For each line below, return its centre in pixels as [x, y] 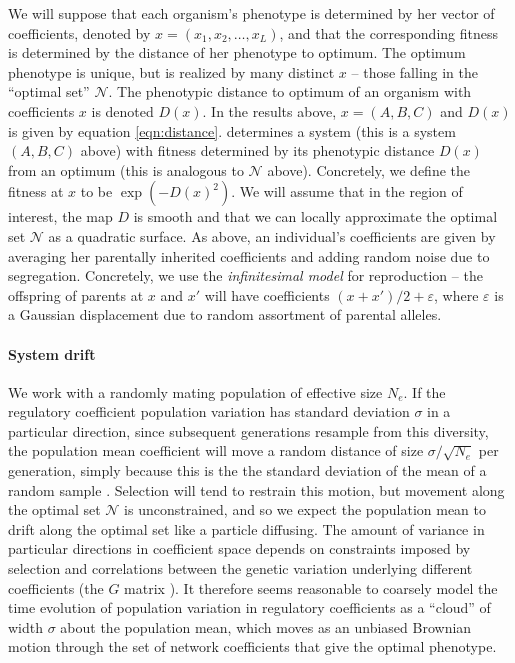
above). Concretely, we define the [369, 169]
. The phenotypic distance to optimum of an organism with [290, 91]
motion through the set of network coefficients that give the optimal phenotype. [252, 646]
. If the [424, 391]
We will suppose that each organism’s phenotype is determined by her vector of [251, 13]
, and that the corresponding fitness [388, 32]
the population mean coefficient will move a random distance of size [216, 450]
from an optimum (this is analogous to [126, 169]
